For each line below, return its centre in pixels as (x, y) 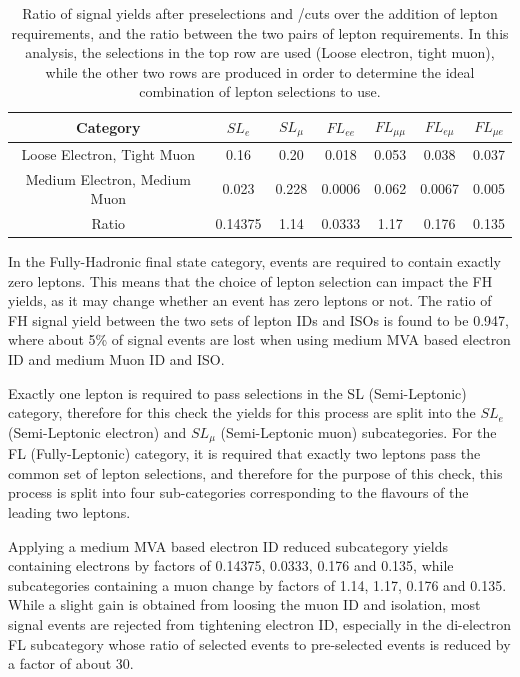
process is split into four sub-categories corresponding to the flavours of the (238, 492)
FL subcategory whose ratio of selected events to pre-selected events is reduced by (259, 643)
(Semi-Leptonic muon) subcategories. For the (358, 431)
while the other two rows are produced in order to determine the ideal (260, 71)
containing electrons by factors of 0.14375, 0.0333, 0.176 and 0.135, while (231, 565)
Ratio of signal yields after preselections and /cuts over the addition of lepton (260, 13)
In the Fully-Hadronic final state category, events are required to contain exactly (254, 261)
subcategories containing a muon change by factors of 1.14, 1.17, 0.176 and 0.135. (257, 584)
